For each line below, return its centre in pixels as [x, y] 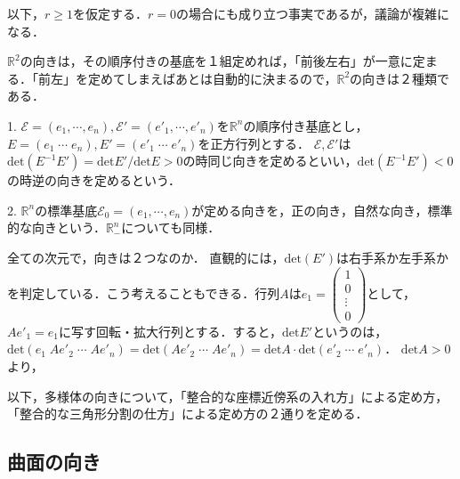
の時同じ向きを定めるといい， [270, 161]
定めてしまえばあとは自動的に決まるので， [212, 78]
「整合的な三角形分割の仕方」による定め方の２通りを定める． [188, 414]
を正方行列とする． [254, 143]
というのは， [350, 331]
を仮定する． [110, 13]
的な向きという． [56, 227]
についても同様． [171, 227]
